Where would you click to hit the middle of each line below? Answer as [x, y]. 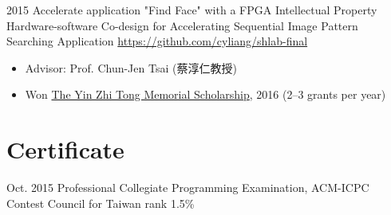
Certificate [65, 149]
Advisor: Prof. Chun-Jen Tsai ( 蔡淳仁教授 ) [131, 67]
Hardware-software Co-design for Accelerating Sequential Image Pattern [182, 25]
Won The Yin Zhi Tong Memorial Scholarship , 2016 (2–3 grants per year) [205, 94]
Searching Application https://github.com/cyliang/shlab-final [157, 41]
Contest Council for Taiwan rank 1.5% [101, 203]
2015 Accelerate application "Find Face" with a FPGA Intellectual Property [192, 10]
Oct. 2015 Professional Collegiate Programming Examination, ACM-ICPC [188, 188]
